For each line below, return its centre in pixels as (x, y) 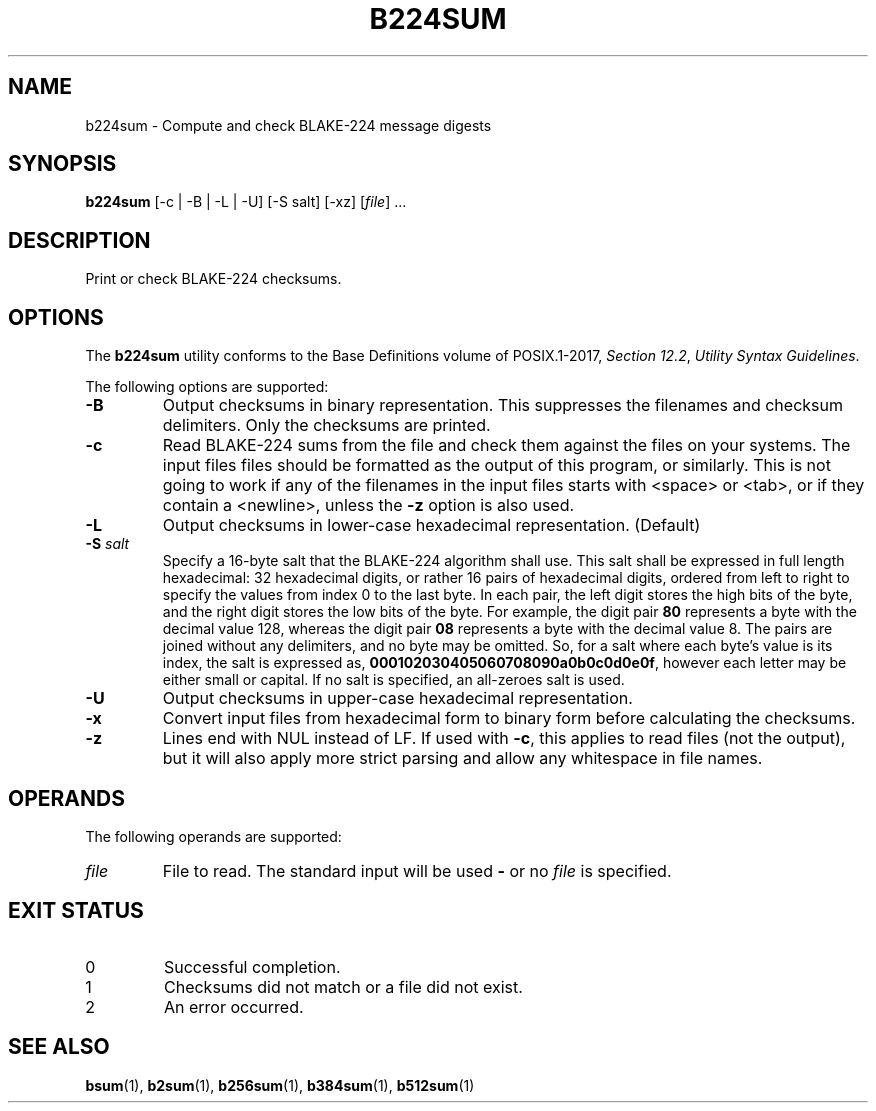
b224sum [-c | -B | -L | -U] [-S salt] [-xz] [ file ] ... (246, 202)
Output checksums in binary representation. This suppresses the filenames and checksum (502, 405)
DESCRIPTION (79, 240)
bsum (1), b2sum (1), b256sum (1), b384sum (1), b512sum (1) (280, 1085)
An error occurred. (233, 1006)
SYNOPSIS (62, 164)
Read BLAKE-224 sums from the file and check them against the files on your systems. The (506, 445)
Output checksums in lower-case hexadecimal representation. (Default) (431, 525)
